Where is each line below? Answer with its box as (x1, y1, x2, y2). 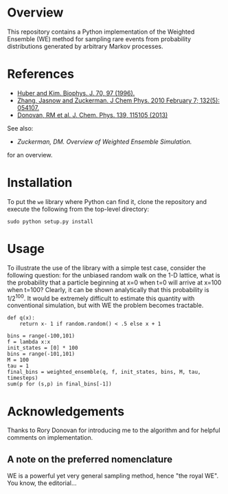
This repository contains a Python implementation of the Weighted (7, 27, 195, 36)
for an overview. (7, 150, 53, 159)
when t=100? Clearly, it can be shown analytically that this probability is (7, 285, 209, 293)
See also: (7, 124, 34, 132)
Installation (7, 175, 73, 190)
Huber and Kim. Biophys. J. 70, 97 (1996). (16, 89, 135, 97)
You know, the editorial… (7, 479, 77, 487)
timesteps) (7, 374, 38, 382)
